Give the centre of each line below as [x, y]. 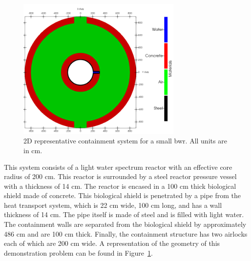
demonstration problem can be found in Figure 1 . [78, 252]
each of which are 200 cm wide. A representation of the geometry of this [112, 243]
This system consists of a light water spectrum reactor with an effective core [118, 167]
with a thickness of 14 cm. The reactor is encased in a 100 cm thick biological [120, 186]
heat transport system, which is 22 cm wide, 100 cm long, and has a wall [113, 205]
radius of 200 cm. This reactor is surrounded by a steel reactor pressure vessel [120, 176]
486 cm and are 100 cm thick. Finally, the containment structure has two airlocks [126, 233]
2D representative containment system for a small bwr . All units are [125, 141]
